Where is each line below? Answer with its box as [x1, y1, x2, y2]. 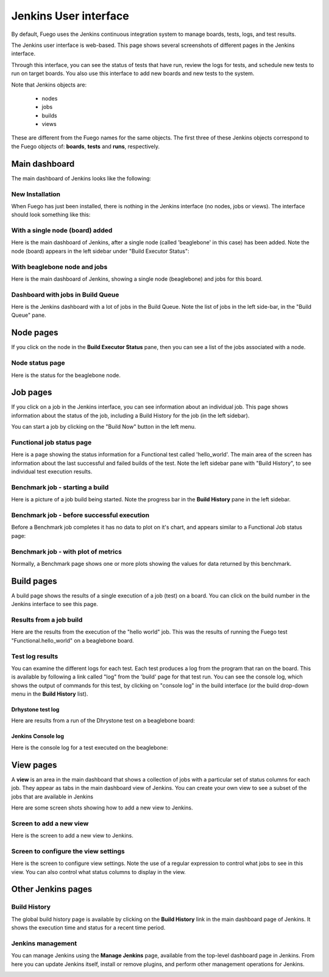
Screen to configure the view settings [11, 847, 125, 855]
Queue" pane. [11, 311, 46, 319]
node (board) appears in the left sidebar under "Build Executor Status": [11, 247, 189, 255]
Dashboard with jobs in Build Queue [11, 290, 119, 298]
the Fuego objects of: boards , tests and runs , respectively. [11, 143, 160, 150]
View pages [11, 760, 57, 770]
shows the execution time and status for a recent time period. [11, 924, 166, 931]
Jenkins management [11, 939, 77, 947]
